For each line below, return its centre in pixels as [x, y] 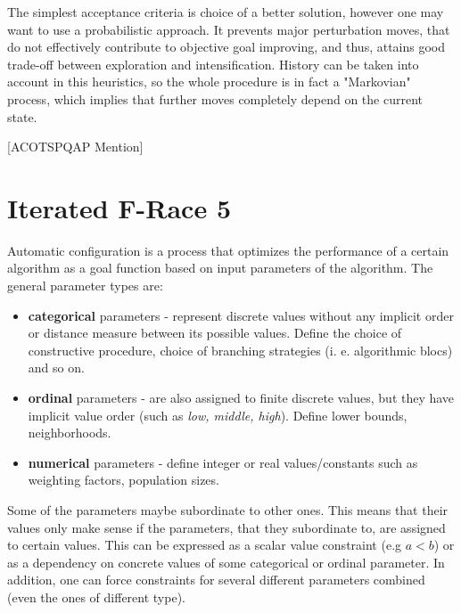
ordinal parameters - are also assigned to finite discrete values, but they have [241, 398]
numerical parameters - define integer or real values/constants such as [223, 462]
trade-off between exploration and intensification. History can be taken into [213, 64]
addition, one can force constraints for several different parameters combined [216, 580]
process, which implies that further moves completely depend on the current [215, 98]
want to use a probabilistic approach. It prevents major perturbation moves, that [229, 29]
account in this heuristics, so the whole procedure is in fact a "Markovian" [209, 82]
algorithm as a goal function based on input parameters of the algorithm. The [220, 268]
